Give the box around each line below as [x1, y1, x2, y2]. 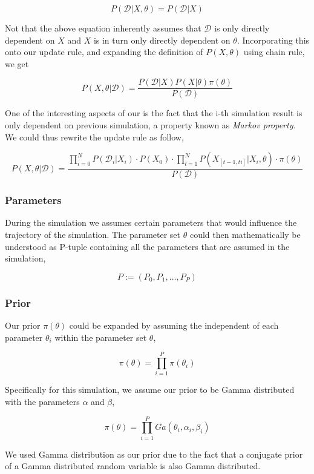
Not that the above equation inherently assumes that [5, 22, 201, 34]
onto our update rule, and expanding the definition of [5, 45, 203, 58]
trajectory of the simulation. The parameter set [5, 228, 181, 241]
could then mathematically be [189, 228, 301, 241]
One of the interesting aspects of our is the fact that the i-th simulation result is [5, 107, 303, 119]
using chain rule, [243, 45, 305, 58]
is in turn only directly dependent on [93, 33, 231, 46]
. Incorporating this [237, 33, 310, 46]
